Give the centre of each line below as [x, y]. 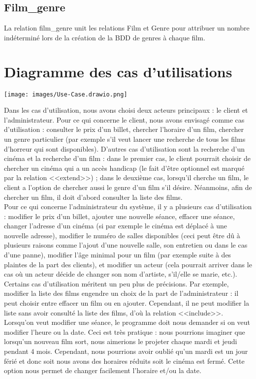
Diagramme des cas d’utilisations [118, 71]
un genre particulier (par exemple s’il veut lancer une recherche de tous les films [125, 139]
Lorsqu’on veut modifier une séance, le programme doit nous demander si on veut [127, 322]
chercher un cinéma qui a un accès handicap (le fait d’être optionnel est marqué [124, 168]
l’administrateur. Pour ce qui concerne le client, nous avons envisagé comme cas [124, 119]
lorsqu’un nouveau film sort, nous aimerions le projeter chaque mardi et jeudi [121, 341]
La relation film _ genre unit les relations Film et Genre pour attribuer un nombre [127, 28]
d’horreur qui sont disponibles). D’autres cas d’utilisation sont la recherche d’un [125, 148]
